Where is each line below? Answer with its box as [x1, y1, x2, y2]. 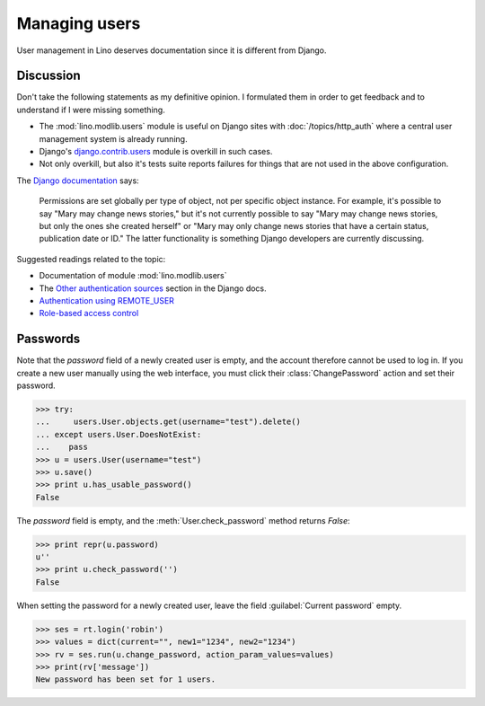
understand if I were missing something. [16, 104, 165, 115]
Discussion [16, 68, 81, 84]
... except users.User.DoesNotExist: [35, 429, 202, 439]
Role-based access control [39, 308, 139, 319]
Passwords [16, 331, 81, 347]
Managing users [16, 13, 141, 33]
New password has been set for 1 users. [35, 675, 216, 684]
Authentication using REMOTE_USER [39, 295, 175, 305]
